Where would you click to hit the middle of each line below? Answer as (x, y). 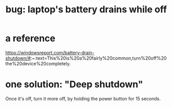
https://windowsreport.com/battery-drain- (50, 52)
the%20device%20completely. (38, 63)
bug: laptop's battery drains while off (86, 10)
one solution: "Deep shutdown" (74, 85)
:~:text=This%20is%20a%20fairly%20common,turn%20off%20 (99, 58)
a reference (30, 38)
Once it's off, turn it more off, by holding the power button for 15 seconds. (83, 98)
